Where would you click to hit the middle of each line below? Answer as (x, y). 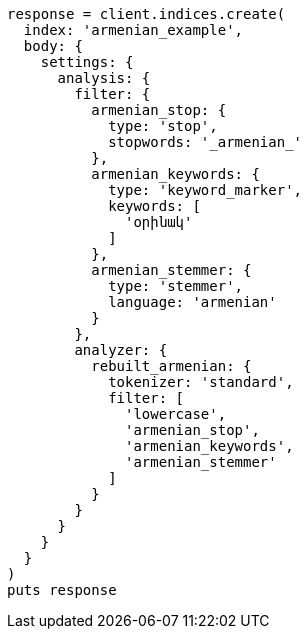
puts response (62, 590)
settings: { (87, 62)
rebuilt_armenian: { (171, 366)
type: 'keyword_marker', (205, 190)
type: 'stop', (163, 126)
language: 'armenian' (192, 302)
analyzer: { (121, 350)
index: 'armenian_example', (133, 30)
